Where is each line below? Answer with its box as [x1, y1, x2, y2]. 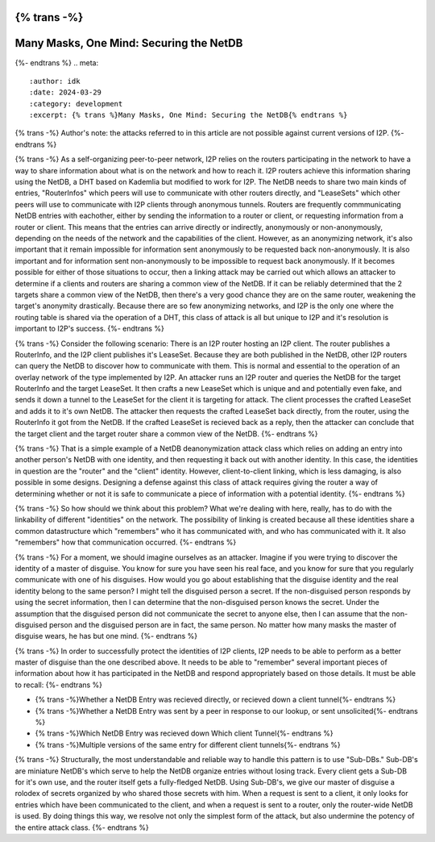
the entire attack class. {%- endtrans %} [14, 823, 149, 832]
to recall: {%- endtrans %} [14, 680, 103, 690]
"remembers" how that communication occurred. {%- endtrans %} [14, 537, 237, 548]
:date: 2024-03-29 [29, 88, 102, 97]
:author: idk [29, 77, 81, 85]
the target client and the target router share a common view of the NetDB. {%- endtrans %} [14, 428, 318, 439]
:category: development [29, 99, 123, 108]
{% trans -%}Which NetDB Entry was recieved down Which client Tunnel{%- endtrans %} [35, 728, 333, 738]
